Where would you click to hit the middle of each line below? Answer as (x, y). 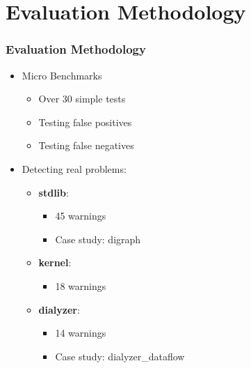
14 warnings (81, 333)
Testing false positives (85, 122)
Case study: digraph (98, 239)
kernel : (55, 262)
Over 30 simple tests (82, 99)
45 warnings (81, 216)
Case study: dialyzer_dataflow (120, 356)
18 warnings (81, 285)
